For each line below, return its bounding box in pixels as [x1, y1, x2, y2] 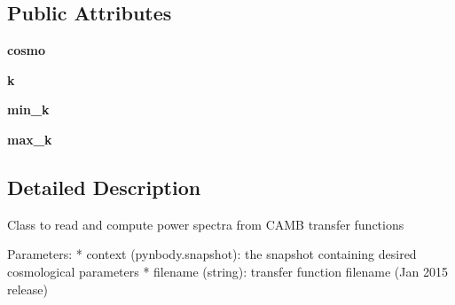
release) [7, 279, 48, 298]
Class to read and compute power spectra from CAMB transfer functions [7, 215, 404, 233]
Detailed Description [7, 173, 201, 200]
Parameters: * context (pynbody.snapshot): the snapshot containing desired [7, 245, 417, 263]
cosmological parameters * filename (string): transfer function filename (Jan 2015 [7, 262, 448, 280]
